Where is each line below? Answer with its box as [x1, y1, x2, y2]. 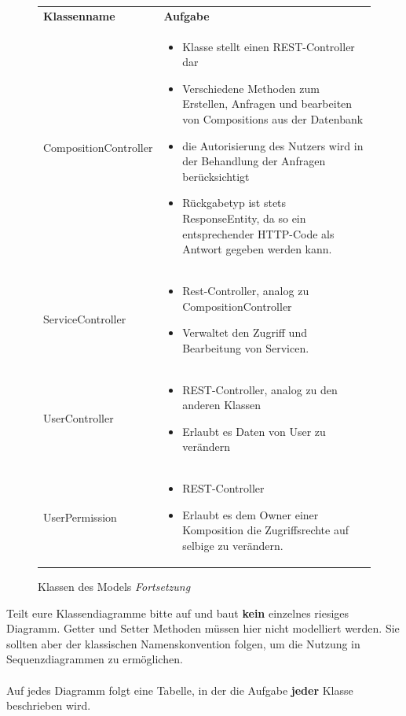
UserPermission [43, 508, 117, 525]
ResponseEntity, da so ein [182, 209, 306, 226]
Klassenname [43, 7, 115, 24]
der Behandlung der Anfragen [182, 153, 326, 169]
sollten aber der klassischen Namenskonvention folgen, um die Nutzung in [6, 635, 360, 651]
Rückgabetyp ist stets [182, 194, 287, 211]
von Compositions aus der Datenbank [182, 110, 364, 127]
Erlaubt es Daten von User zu [182, 423, 326, 439]
